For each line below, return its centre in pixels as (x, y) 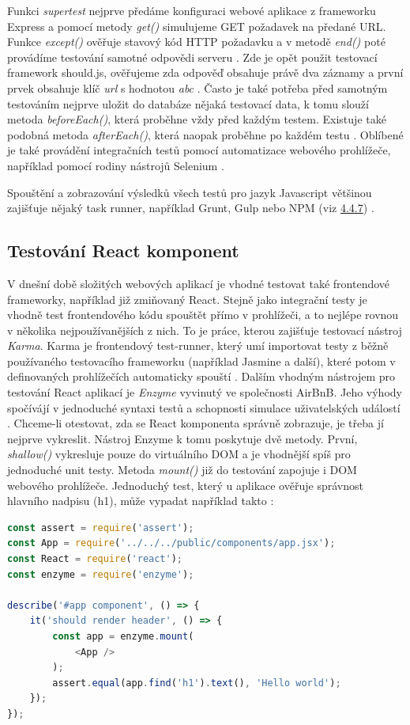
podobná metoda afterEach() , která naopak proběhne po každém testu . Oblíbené (205, 134)
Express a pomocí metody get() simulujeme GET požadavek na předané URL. (197, 26)
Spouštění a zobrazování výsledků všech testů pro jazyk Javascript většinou (190, 192)
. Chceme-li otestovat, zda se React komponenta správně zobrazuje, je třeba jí (196, 423)
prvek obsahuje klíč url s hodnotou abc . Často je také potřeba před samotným (197, 87)
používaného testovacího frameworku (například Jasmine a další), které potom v (201, 361)
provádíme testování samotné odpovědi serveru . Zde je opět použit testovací (192, 57)
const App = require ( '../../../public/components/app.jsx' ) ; (171, 543)
